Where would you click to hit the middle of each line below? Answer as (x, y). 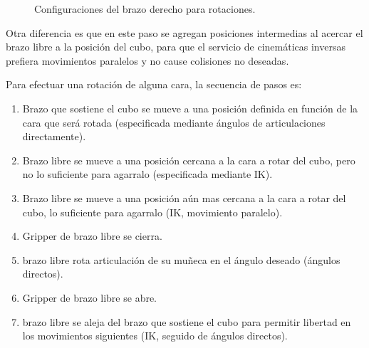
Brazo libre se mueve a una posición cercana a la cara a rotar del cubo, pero (189, 160)
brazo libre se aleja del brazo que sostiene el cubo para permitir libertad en (187, 321)
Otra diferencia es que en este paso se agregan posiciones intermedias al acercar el (184, 32)
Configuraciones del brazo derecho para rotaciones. (145, 9)
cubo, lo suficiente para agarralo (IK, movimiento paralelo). (152, 212)
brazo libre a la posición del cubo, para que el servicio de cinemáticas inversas (176, 47)
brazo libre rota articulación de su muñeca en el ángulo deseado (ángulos (181, 259)
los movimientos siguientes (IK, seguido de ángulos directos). (155, 336)
